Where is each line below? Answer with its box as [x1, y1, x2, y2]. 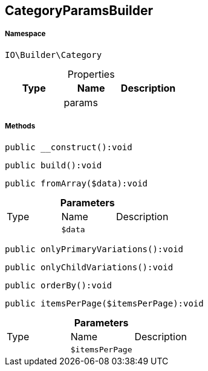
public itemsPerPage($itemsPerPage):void [5, 298, 204, 308]
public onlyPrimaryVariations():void [5, 244, 184, 254]
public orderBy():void [5, 280, 112, 290]
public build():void [5, 160, 102, 170]
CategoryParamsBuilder [5, 3, 154, 18]
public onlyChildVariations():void [5, 262, 174, 272]
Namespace [5, 30, 46, 39]
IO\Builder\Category [5, 49, 102, 60]
